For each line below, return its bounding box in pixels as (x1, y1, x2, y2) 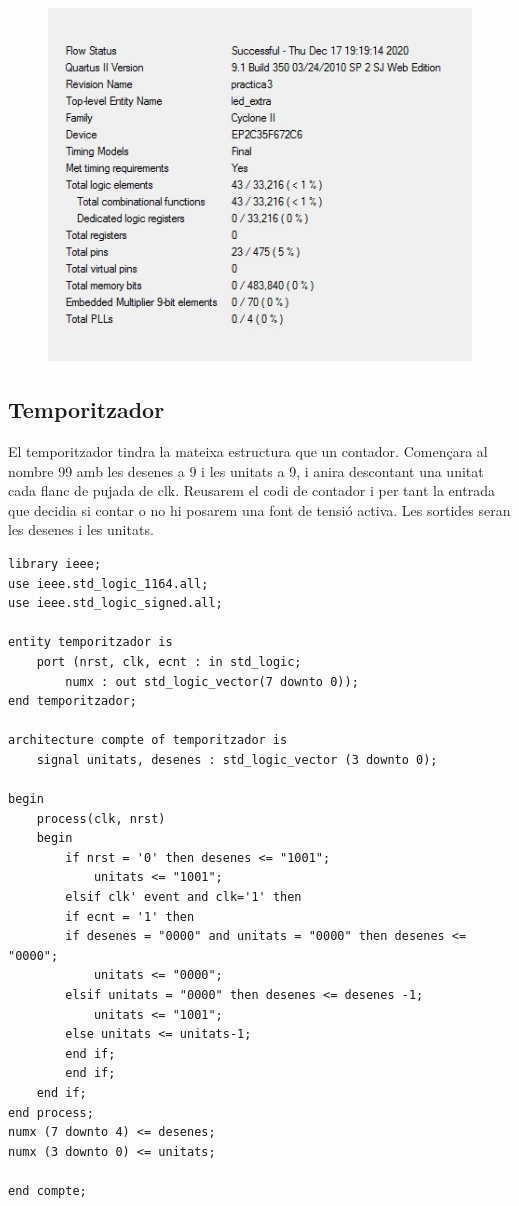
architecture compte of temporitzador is (8, 733, 288, 748)
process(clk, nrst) (36, 811, 166, 826)
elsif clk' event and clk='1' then (65, 890, 302, 905)
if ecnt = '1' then (65, 909, 195, 924)
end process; (8, 1105, 94, 1120)
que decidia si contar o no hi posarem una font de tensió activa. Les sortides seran (8, 499, 511, 520)
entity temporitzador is (8, 635, 173, 650)
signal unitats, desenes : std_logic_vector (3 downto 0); (36, 752, 438, 767)
